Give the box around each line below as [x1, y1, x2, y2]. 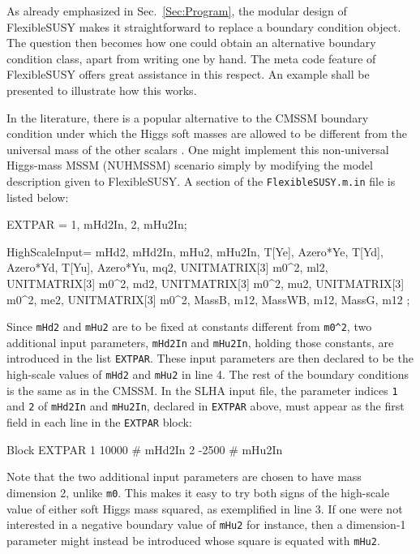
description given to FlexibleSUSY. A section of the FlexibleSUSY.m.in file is [6, 172, 396, 189]
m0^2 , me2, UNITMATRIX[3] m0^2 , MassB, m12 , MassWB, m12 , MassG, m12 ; [6, 290, 410, 307]
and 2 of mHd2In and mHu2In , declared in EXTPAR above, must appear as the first [6, 397, 405, 414]
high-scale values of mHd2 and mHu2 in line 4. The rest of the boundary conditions [6, 366, 409, 383]
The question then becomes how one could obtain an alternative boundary [6, 34, 376, 51]
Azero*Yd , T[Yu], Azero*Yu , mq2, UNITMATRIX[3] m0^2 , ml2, [6, 259, 328, 276]
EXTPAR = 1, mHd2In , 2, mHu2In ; [6, 216, 187, 233]
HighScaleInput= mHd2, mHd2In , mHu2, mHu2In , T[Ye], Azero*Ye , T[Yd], [6, 243, 384, 260]
